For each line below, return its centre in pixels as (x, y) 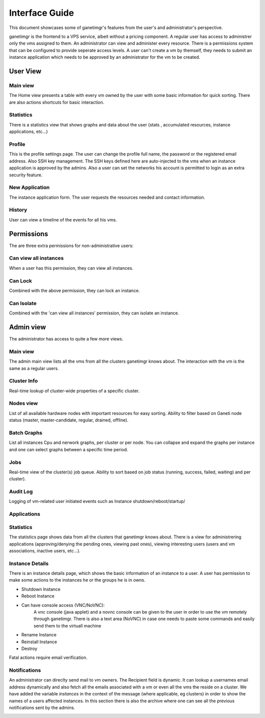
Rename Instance (39, 635)
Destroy (29, 648)
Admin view (27, 327)
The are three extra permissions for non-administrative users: (71, 246)
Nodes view (24, 404)
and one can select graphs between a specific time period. (69, 449)
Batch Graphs (26, 433)
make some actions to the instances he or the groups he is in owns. (77, 580)
